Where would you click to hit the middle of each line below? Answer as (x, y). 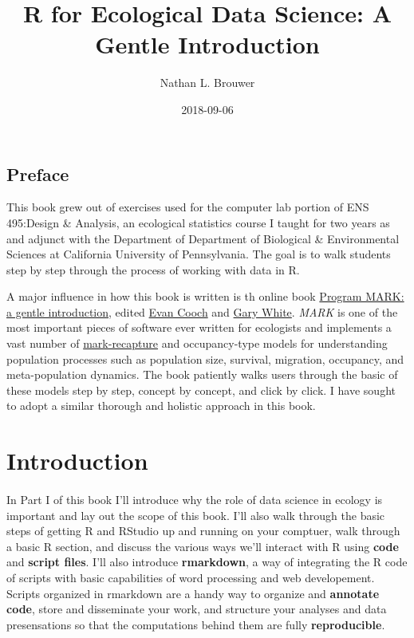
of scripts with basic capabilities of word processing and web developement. (191, 577)
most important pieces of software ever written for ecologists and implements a (199, 327)
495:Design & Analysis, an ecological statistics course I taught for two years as (198, 222)
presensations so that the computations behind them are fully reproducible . (196, 624)
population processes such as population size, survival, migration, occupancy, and (205, 358)
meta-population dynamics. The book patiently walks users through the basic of (202, 374)
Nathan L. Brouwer (207, 83)
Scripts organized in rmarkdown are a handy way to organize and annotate (193, 593)
